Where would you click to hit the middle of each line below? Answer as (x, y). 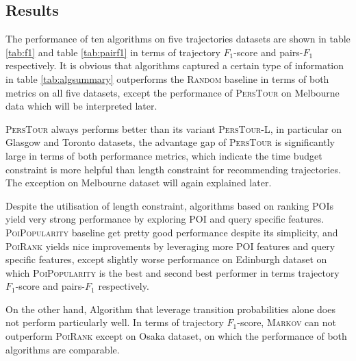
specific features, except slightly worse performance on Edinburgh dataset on (166, 259)
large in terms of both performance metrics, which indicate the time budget (164, 155)
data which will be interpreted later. (81, 106)
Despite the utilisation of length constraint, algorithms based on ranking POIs (169, 205)
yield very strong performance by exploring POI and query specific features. (165, 219)
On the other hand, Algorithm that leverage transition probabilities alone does (170, 309)
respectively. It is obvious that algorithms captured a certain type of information (175, 65)
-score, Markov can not (287, 322)
